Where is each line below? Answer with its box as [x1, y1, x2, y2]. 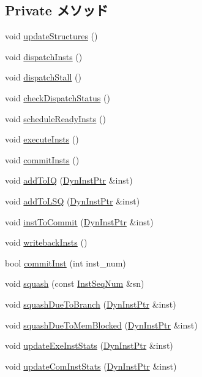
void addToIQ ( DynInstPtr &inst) [5, 174, 133, 187]
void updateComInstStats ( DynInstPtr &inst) [5, 359, 177, 372]
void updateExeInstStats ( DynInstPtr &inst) [5, 339, 173, 352]
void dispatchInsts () [5, 50, 83, 63]
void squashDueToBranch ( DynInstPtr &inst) [5, 297, 176, 310]
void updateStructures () [5, 29, 98, 42]
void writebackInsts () [5, 236, 88, 249]
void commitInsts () [5, 153, 80, 166]
